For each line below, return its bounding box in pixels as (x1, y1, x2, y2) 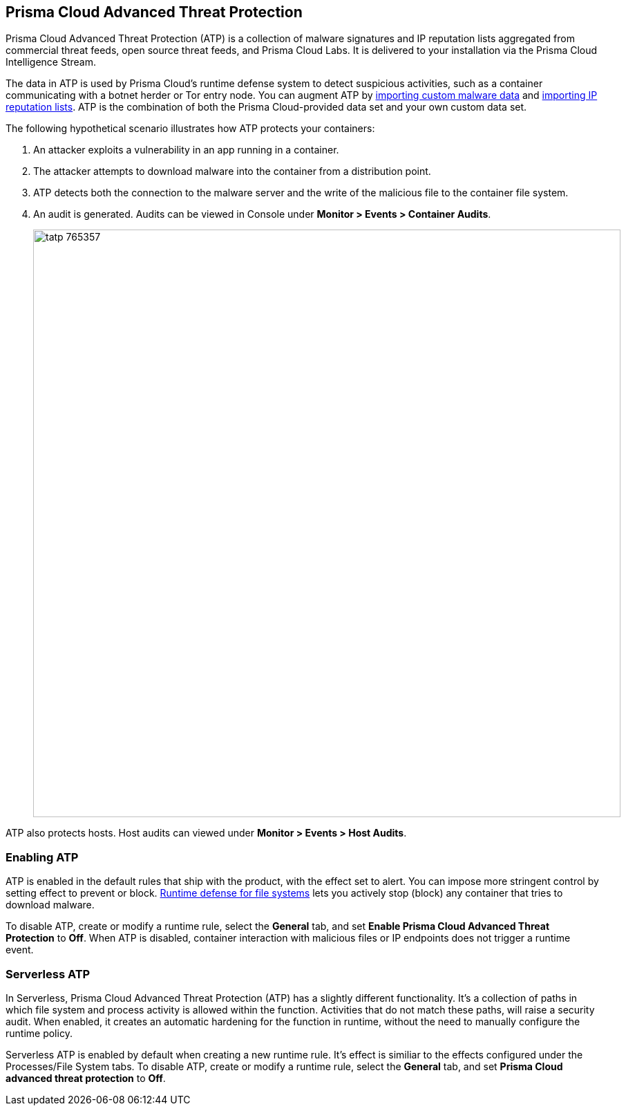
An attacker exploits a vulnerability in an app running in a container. (33, 144, 339, 156)
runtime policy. (6, 1027, 73, 1039)
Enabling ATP (6, 850, 79, 864)
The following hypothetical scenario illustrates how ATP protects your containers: (6, 122, 375, 135)
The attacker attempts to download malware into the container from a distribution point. (33, 165, 431, 178)
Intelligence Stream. (6, 56, 96, 68)
